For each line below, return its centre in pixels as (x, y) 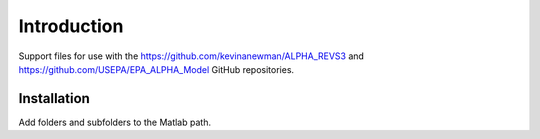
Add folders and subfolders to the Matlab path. (115, 122)
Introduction (71, 26)
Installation (54, 98)
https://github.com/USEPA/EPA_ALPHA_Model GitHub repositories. (156, 69)
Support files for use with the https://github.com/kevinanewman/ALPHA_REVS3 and (191, 56)
